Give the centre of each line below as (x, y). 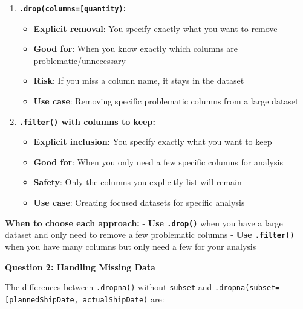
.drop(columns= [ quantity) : (73, 8)
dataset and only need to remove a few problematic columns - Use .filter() (150, 234)
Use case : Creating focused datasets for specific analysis (139, 202)
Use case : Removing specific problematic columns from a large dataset (166, 101)
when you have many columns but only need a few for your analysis (131, 246)
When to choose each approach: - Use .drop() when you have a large (144, 222)
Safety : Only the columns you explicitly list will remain (138, 182)
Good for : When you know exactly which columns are (136, 49)
